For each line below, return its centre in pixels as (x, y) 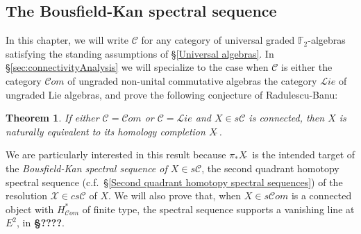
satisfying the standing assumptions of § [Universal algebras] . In (140, 53)
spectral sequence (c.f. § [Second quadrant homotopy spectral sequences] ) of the (174, 182)
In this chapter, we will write (67, 40)
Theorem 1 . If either (52, 118)
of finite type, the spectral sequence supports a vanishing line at (218, 209)
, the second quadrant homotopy (270, 168)
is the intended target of (304, 154)
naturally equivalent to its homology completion (106, 131)
